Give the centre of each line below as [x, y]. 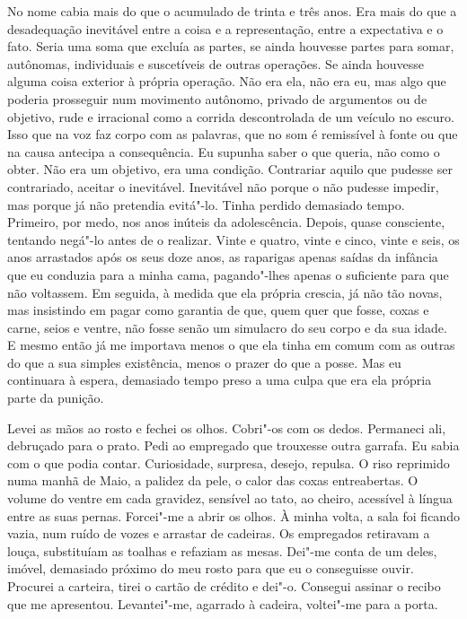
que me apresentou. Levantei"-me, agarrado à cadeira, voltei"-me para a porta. [223, 603]
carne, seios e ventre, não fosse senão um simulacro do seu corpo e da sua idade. [227, 327]
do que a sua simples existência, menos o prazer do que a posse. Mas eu [204, 362]
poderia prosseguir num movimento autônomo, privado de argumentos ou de [217, 98]
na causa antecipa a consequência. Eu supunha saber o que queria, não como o [224, 151]
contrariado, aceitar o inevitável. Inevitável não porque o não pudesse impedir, [223, 186]
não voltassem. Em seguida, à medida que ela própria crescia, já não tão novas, [225, 292]
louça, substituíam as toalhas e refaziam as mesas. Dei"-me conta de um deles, [222, 550]
